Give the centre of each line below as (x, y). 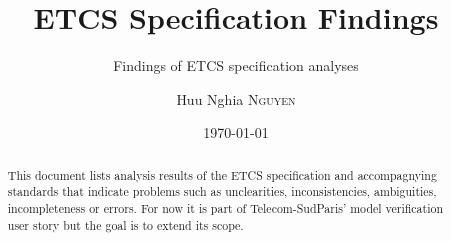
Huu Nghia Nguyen (236, 98)
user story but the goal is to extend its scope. (125, 224)
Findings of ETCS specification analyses (236, 65)
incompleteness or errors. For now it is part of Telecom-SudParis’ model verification (225, 208)
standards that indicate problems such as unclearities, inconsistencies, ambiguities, (222, 191)
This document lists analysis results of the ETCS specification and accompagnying (222, 174)
